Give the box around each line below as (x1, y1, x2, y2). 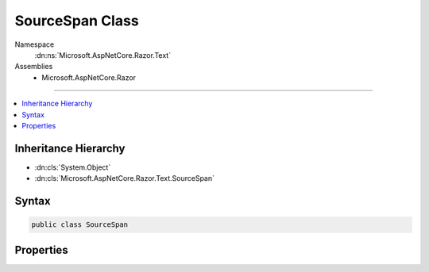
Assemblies (14, 62, 53, 71)
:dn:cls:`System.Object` (34, 163, 111, 172)
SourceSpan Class (14, 12, 139, 29)
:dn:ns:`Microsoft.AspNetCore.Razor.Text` (34, 50, 171, 59)
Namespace (14, 40, 55, 49)
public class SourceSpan (31, 220, 129, 229)
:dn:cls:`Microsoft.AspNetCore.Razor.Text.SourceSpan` (34, 174, 214, 183)
